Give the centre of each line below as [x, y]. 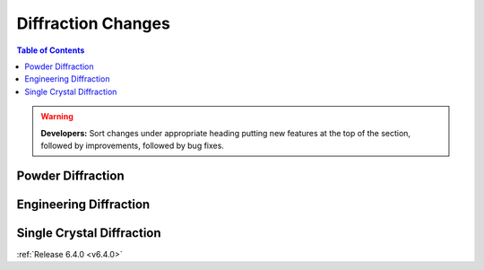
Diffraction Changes [93, 23]
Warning [57, 117]
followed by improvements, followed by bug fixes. [132, 145]
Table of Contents [51, 50]
